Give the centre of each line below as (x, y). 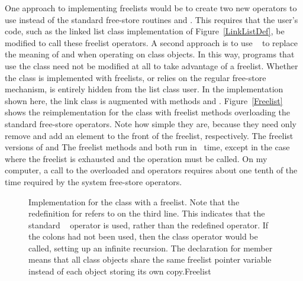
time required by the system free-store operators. (94, 181)
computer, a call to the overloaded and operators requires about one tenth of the (151, 170)
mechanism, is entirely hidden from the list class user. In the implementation (144, 89)
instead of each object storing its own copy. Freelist (120, 271)
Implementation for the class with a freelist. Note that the (134, 201)
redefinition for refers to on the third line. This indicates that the (147, 213)
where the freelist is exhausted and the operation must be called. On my (136, 158)
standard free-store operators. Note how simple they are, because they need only (151, 123)
